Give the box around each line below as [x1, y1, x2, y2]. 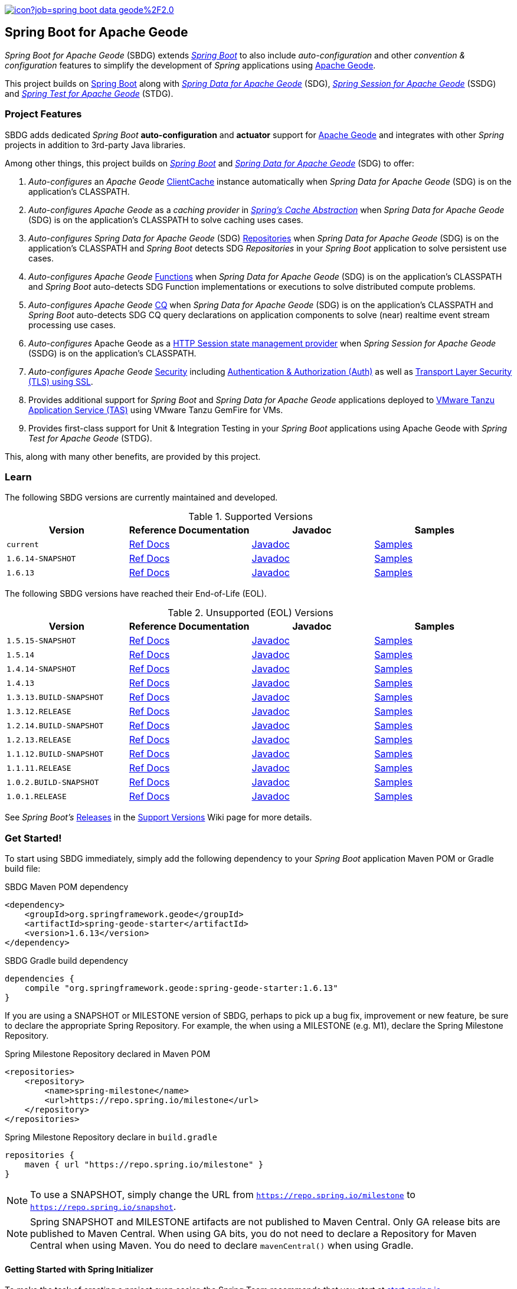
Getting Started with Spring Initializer [5, 1264, 153, 1274]
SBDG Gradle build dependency [5, 956, 128, 966]
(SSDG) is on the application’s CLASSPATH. [28, 348, 197, 358]
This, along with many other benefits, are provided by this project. [5, 451, 261, 462]
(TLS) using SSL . [28, 376, 93, 387]
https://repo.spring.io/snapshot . [30, 1200, 176, 1213]
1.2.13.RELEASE [6, 735, 71, 744]
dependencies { [5, 974, 75, 984]
